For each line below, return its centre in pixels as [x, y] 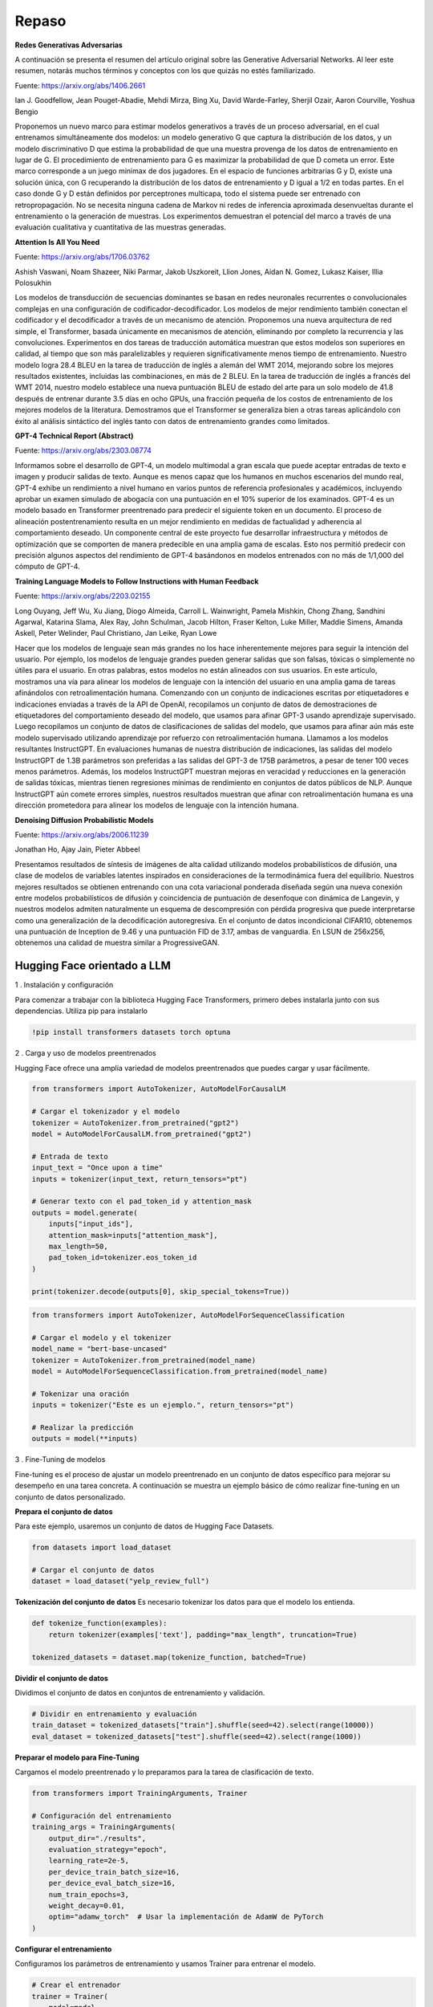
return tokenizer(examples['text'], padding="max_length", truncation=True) [203, 1635]
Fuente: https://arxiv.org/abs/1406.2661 [80, 85]
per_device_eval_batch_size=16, [112, 1883]
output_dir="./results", [97, 1838]
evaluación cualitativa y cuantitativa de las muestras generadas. [120, 227]
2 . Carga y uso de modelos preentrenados [85, 1053]
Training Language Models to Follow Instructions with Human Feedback [137, 581]
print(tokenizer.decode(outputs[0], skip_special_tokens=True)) [161, 1291]
